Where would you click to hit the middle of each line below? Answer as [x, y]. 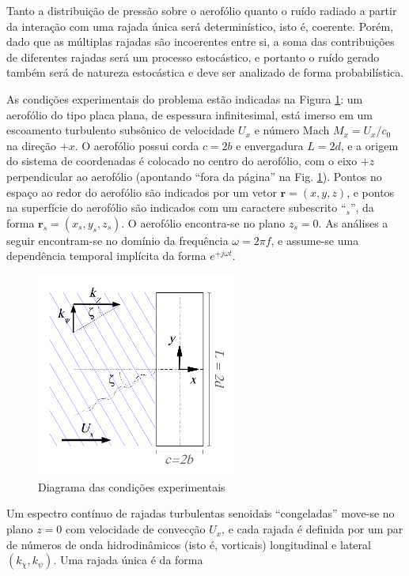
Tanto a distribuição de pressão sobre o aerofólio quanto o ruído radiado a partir [202, 10]
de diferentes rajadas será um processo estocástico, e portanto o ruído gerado [193, 56]
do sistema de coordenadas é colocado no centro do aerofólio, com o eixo [182, 161]
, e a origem [369, 145]
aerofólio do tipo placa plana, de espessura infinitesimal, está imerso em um [189, 114]
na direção [32, 145]
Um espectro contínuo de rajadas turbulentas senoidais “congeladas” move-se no [201, 513]
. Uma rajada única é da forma [128, 560]
